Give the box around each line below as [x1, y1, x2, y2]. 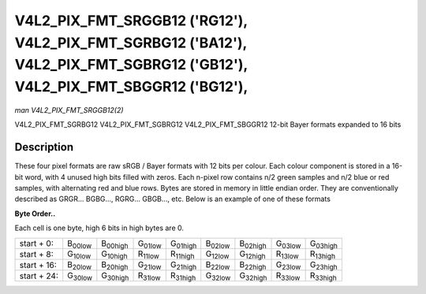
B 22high [239, 259, 267, 272]
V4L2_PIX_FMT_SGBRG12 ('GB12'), [14, 56, 248, 74]
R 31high [170, 270, 196, 283]
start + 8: [19, 248, 54, 259]
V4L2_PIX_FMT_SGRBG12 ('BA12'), [14, 34, 248, 51]
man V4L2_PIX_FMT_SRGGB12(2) [14, 105, 124, 114]
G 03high [309, 237, 338, 250]
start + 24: [19, 270, 59, 281]
